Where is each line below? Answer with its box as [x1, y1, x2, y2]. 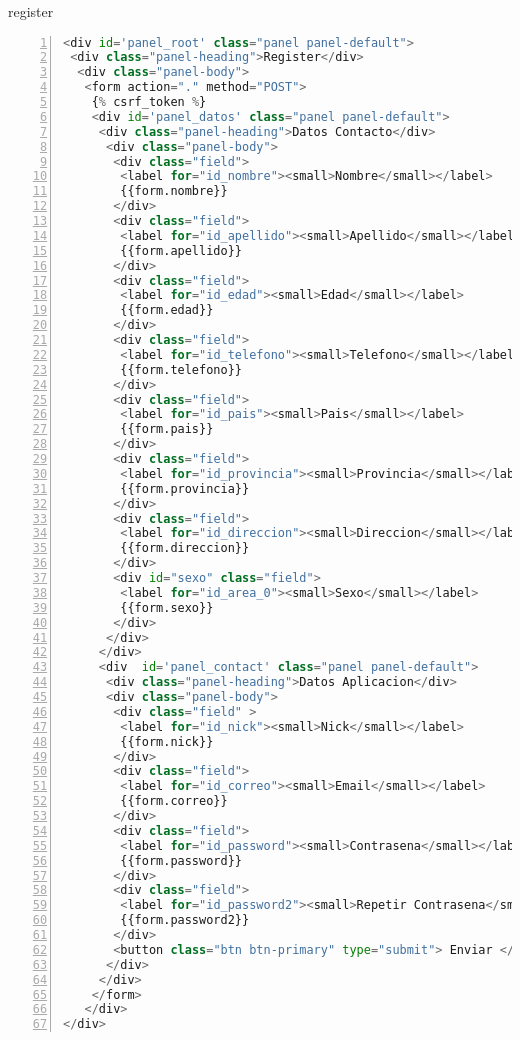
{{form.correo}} [120, 794, 228, 809]
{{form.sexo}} [120, 600, 214, 615]
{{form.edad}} [120, 303, 214, 318]
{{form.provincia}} [120, 481, 250, 496]
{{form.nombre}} [120, 184, 228, 199]
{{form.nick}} [120, 734, 214, 749]
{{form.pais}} [120, 422, 214, 437]
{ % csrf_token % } [91, 95, 207, 110]
